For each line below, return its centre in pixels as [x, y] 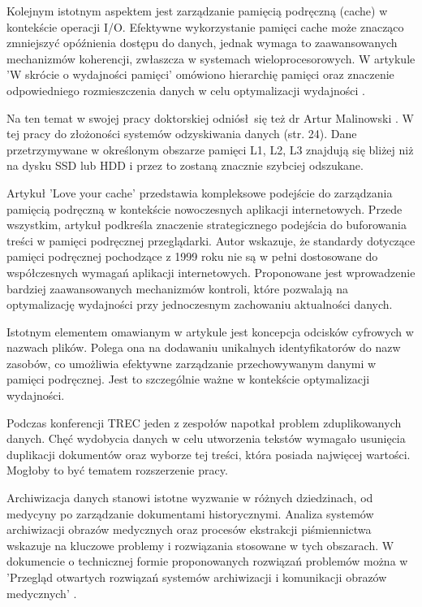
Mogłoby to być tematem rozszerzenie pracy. [117, 470]
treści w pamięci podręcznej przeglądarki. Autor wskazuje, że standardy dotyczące [211, 240]
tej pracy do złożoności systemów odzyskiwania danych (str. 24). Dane [182, 134]
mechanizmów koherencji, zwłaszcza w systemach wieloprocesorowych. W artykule [211, 58]
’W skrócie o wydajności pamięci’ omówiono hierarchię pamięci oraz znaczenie [200, 74]
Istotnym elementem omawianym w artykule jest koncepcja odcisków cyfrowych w [210, 331]
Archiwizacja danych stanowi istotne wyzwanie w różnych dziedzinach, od [190, 498]
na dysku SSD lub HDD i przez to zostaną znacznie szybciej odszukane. [185, 165]
